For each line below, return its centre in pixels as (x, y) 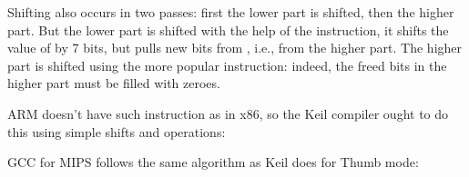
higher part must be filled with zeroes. (114, 83)
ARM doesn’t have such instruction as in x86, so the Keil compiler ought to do (228, 113)
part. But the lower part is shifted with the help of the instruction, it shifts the (228, 29)
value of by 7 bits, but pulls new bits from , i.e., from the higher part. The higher (235, 48)
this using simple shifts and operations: (117, 131)
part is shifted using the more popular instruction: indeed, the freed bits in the (227, 65)
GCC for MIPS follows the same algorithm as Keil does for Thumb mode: (213, 162)
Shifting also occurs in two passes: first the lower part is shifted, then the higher (231, 12)
